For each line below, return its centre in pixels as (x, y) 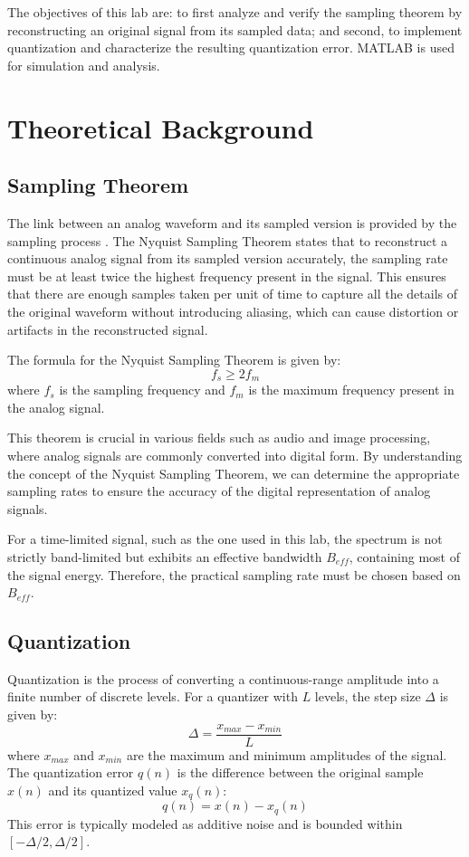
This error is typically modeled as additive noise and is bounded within (205, 823)
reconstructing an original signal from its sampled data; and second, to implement (235, 29)
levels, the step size (368, 696)
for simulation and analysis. (84, 65)
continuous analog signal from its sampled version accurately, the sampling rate (228, 258)
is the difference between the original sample (300, 772)
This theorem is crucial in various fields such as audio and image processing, (219, 438)
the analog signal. (56, 407)
